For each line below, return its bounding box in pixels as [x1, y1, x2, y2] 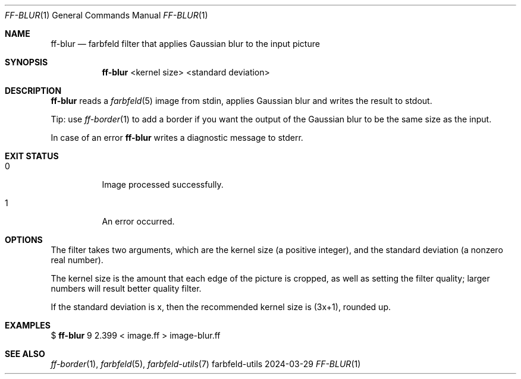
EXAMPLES [5, 320, 51, 330]
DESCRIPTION [5, 86, 62, 96]
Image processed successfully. [102, 179, 224, 190]
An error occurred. [102, 216, 175, 226]
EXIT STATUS [5, 151, 59, 161]
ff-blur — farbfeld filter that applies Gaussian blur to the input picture [51, 39, 320, 49]
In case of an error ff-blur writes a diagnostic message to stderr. [51, 132, 303, 143]
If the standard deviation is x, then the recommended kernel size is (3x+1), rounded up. [51, 302, 391, 312]
